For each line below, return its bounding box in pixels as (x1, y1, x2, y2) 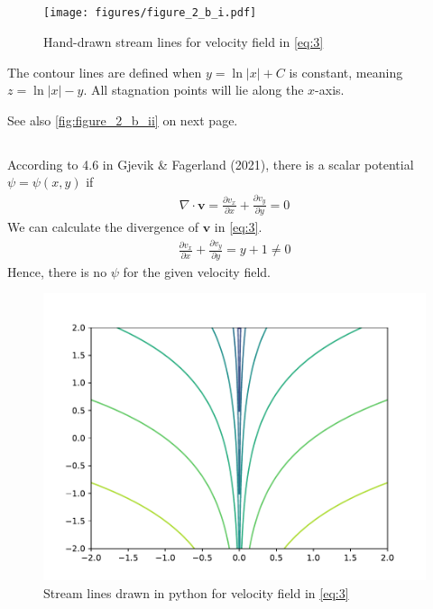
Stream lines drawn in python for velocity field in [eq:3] (43, 583, 349, 602)
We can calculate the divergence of (7, 217, 198, 236)
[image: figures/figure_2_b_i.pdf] (43, 6, 257, 20)
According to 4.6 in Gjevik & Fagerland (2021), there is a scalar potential (7, 154, 414, 173)
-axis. (315, 80, 345, 99)
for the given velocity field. (123, 262, 271, 281)
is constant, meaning (289, 62, 403, 81)
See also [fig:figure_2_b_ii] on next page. (7, 110, 238, 129)
